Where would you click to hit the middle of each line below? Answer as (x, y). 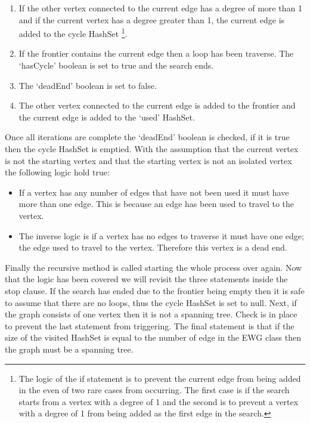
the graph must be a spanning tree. (69, 349)
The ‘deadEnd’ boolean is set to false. (88, 85)
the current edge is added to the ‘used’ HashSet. (107, 117)
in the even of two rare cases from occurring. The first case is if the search (154, 390)
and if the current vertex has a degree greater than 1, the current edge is (152, 19)
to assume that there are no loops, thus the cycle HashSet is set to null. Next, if (151, 302)
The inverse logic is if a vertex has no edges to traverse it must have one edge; (161, 235)
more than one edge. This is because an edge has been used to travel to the (156, 204)
